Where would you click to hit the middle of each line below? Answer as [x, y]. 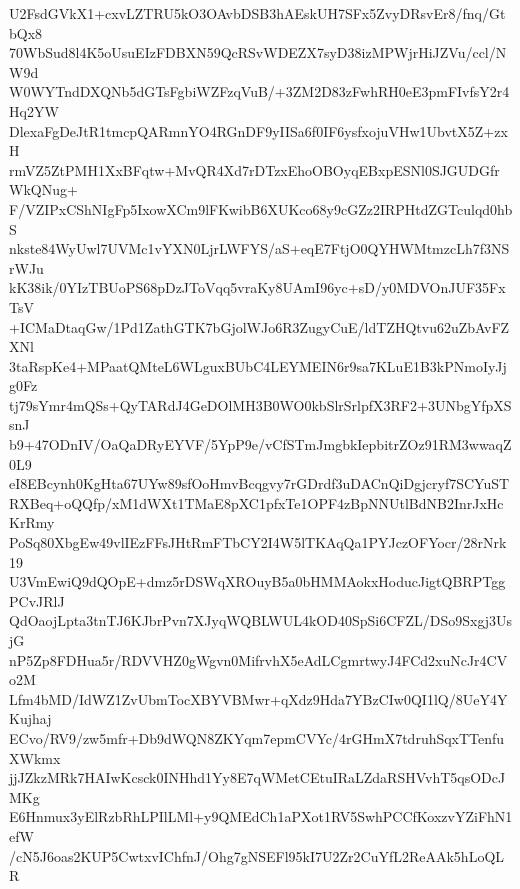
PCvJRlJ [37, 600]
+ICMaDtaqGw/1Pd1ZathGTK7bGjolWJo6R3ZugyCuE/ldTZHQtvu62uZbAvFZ [259, 326]
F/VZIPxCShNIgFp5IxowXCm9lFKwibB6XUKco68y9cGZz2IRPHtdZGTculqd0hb [261, 208]
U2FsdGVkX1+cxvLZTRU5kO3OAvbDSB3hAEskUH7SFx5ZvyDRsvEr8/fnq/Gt [257, 13]
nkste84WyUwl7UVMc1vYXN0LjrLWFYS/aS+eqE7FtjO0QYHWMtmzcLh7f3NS [259, 248]
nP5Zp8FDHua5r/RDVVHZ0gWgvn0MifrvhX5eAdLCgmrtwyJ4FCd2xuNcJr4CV [258, 659]
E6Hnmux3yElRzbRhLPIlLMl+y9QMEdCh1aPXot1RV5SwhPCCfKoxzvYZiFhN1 [261, 816]
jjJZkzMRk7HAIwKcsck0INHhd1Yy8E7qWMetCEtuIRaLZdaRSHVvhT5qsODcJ [257, 777]
